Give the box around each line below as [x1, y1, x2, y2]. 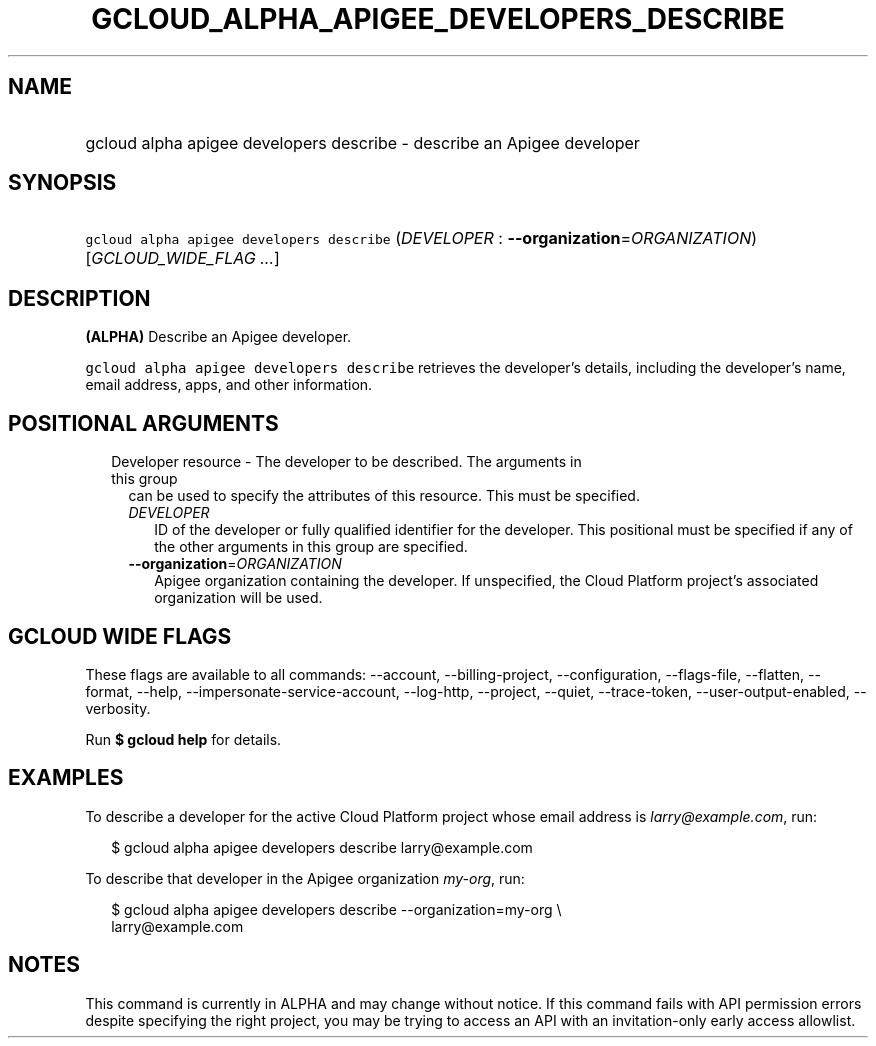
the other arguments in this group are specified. [154, 538, 468, 556]
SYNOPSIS [8, 170, 117, 196]
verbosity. [85, 699, 151, 717]
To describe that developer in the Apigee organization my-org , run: [85, 869, 525, 887]
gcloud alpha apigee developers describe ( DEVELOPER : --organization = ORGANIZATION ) [85, 228, 758, 249]
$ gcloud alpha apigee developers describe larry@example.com [111, 838, 533, 856]
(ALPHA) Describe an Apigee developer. [85, 328, 352, 346]
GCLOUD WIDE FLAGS [8, 623, 232, 649]
